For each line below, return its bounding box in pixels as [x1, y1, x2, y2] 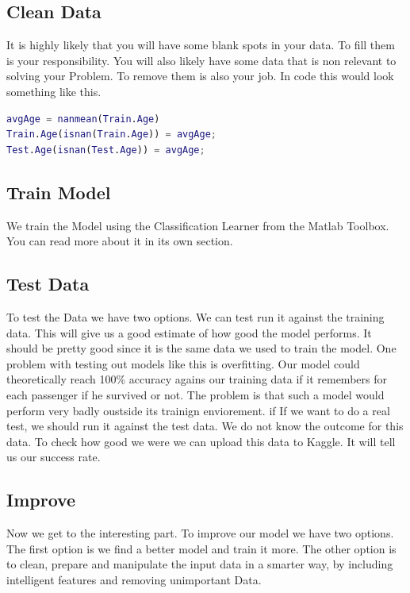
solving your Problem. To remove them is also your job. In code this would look [6, 67, 394, 84]
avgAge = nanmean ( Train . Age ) [6, 113, 160, 125]
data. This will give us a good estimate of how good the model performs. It [6, 324, 372, 341]
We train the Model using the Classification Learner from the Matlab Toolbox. [6, 217, 389, 233]
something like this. [6, 83, 102, 99]
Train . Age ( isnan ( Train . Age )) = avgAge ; [6, 129, 216, 141]
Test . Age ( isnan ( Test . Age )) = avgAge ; [6, 144, 205, 156]
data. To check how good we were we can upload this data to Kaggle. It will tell [6, 433, 396, 449]
